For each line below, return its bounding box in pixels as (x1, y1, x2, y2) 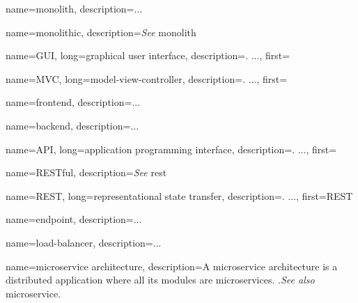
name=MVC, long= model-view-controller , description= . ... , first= (6, 71, 288, 86)
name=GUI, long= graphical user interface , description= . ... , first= (6, 48, 290, 63)
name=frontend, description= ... (6, 95, 141, 109)
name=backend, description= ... (6, 118, 139, 132)
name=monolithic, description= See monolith (6, 24, 196, 39)
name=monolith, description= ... (6, 1, 143, 15)
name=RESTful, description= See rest (6, 165, 167, 180)
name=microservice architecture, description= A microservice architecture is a (6, 258, 338, 273)
